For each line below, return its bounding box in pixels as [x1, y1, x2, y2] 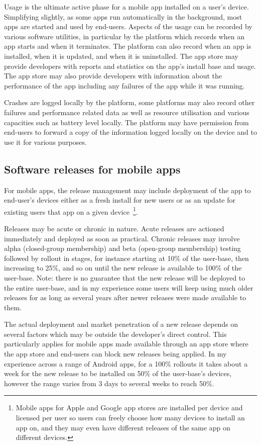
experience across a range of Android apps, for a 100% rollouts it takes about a [4, 358, 248, 369]
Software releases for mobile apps [4, 161, 181, 176]
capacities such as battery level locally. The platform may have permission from [4, 117, 249, 127]
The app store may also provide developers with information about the [4, 70, 222, 81]
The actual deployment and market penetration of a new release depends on [4, 319, 238, 329]
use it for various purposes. [4, 136, 87, 147]
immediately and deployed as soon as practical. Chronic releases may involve [4, 233, 240, 243]
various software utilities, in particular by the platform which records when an [4, 31, 244, 41]
